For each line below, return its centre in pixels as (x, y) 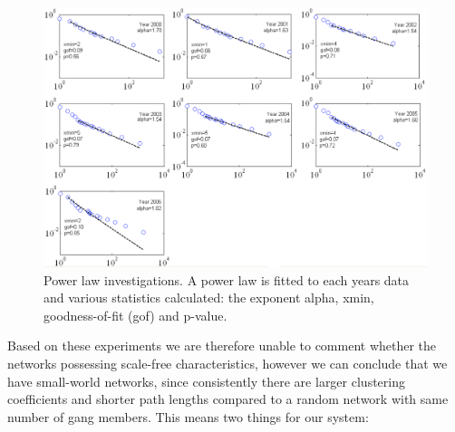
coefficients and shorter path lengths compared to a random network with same (228, 399)
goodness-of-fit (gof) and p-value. (136, 315)
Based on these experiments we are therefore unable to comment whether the (222, 346)
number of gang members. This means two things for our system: (188, 416)
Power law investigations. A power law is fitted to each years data (227, 279)
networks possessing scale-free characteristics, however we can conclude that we (227, 363)
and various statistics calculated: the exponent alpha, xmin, (209, 298)
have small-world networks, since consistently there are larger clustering (206, 381)
